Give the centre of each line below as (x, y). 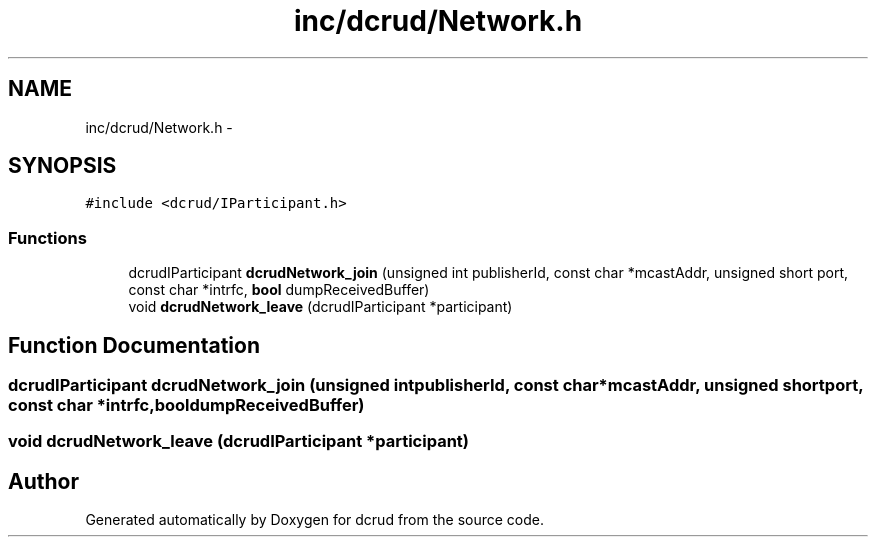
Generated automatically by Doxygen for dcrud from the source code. (315, 520)
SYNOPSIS (62, 166)
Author (43, 481)
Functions (47, 237)
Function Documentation (134, 345)
